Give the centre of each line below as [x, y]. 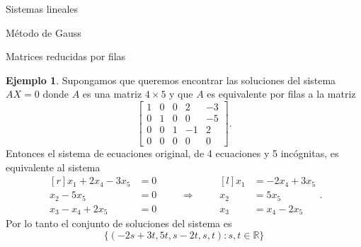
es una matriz [112, 94]
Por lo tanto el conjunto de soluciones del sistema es [119, 223]
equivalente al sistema [53, 167]
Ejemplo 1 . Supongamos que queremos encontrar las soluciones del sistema [171, 80]
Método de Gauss [44, 32]
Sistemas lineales [42, 8]
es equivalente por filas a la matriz [281, 94]
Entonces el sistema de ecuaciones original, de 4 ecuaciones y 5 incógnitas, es [172, 153]
